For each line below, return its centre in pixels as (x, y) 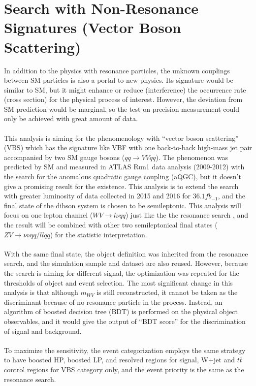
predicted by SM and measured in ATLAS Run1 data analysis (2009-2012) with (124, 167)
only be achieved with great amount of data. (71, 118)
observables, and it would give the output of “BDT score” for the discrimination (125, 321)
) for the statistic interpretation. (98, 234)
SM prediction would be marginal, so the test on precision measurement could (122, 109)
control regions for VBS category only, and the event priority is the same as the (124, 369)
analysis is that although (41, 292)
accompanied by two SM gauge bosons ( (64, 157)
